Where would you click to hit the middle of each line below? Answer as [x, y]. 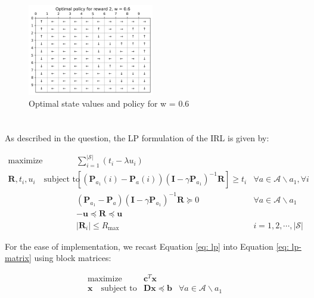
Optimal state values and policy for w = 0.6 [109, 103]
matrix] [18, 258]
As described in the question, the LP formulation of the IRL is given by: [137, 138]
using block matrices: [73, 258]
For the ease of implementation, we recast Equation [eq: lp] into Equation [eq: [147, 246]
